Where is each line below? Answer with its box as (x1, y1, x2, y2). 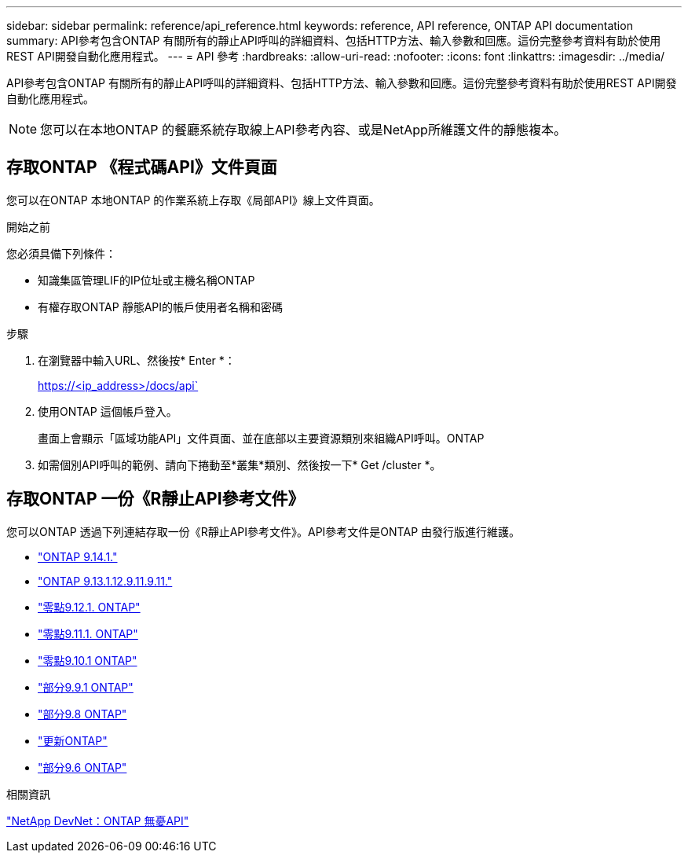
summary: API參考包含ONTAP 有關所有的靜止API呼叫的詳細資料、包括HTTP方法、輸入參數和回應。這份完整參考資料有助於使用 (6, 34, 661, 47)
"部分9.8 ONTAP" (38, 707, 127, 721)
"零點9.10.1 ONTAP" (38, 653, 137, 667)
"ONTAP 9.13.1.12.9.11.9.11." (38, 574, 173, 588)
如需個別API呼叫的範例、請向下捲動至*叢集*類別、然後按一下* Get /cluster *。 (38, 457, 441, 472)
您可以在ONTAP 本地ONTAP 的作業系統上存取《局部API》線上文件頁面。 (6, 193, 380, 207)
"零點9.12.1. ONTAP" (38, 600, 141, 614)
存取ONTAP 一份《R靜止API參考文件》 (6, 489, 305, 509)
